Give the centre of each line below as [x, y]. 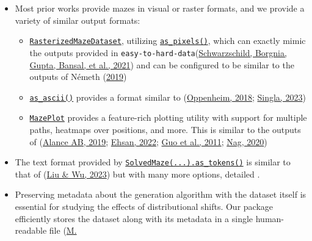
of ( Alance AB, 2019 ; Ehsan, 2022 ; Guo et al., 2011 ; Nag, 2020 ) [148, 141]
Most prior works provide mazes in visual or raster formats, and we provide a [160, 8]
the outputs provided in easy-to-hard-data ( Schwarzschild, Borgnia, [158, 52]
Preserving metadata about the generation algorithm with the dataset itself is [161, 194]
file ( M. [63, 230]
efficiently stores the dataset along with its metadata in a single [134, 218]
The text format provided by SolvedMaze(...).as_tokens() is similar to [153, 162]
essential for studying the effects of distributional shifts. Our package [144, 207]
